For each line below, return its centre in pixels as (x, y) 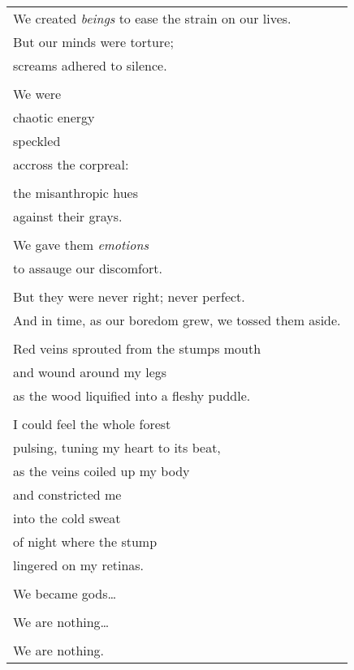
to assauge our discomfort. (88, 268)
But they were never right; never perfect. (129, 296)
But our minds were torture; (93, 42)
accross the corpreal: (71, 164)
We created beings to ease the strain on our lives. (152, 18)
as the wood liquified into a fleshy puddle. (132, 395)
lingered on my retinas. (79, 565)
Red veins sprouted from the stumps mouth (137, 348)
